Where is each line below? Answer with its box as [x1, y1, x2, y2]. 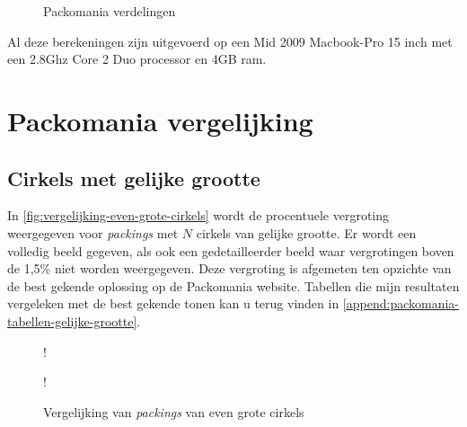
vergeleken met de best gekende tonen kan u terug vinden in [7, 294, 339, 313]
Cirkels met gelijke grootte [7, 164, 260, 191]
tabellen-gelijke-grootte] [7, 311, 137, 330]
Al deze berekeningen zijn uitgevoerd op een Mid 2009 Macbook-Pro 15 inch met [7, 31, 453, 50]
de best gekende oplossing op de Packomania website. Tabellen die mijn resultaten [7, 276, 460, 295]
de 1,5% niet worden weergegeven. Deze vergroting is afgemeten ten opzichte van [7, 259, 452, 278]
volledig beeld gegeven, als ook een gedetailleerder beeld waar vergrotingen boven [7, 241, 454, 260]
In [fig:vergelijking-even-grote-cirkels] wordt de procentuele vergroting [7, 206, 390, 225]
